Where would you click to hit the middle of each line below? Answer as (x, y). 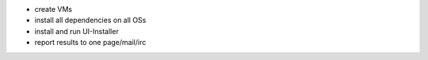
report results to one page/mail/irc (90, 43)
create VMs (53, 9)
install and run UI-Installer (76, 31)
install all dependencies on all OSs (90, 21)
